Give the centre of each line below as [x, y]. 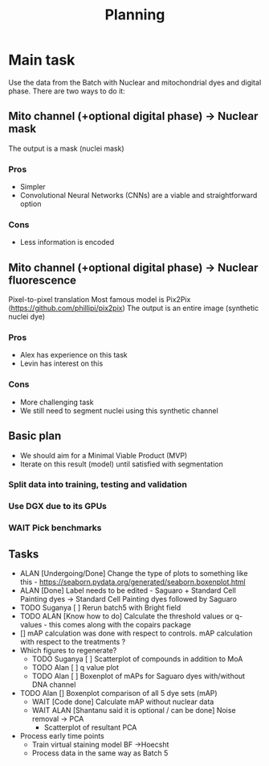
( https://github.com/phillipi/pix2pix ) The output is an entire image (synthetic [134, 308]
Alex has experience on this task [74, 355]
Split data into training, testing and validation [98, 485]
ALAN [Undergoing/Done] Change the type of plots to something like [134, 573]
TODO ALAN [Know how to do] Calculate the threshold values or [126, 616]
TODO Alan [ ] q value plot [75, 668]
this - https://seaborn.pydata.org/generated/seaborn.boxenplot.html [133, 582]
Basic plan [35, 436]
